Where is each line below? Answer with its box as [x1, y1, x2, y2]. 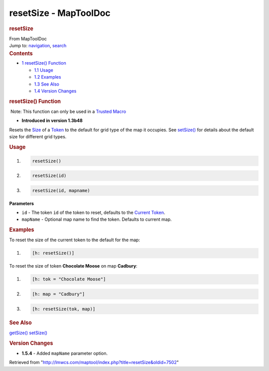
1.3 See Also [34, 81, 60, 87]
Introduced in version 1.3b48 [21, 117, 83, 124]
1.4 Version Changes [34, 88, 77, 94]
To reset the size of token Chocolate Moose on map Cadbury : [9, 263, 137, 269]
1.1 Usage [34, 67, 53, 73]
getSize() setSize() [9, 330, 47, 336]
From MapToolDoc [9, 35, 47, 42]
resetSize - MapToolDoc [9, 7, 111, 18]
